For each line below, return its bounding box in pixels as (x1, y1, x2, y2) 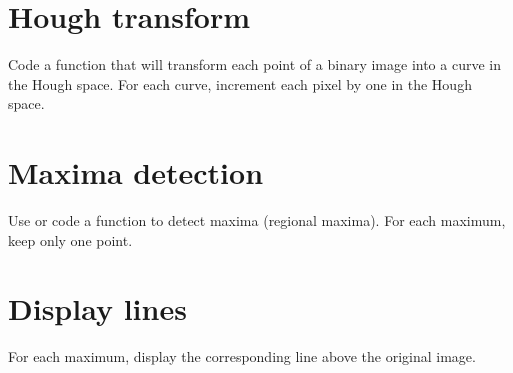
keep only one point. (8, 229, 133, 250)
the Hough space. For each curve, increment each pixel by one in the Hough (8, 73, 472, 94)
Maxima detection (8, 152, 264, 193)
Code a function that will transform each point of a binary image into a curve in (8, 54, 501, 75)
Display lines (8, 288, 187, 329)
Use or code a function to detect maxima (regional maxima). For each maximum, (8, 210, 506, 231)
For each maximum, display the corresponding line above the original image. (8, 346, 476, 367)
